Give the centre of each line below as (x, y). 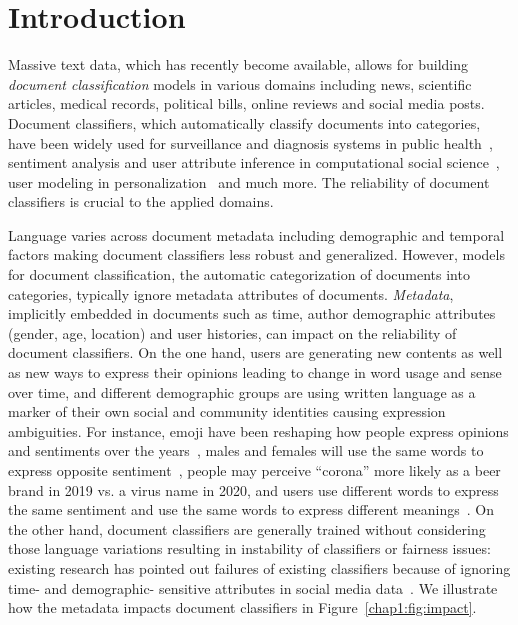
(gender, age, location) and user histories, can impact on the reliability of (232, 332)
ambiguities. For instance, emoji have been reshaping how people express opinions (258, 430)
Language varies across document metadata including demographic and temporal (256, 234)
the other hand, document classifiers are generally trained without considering (247, 528)
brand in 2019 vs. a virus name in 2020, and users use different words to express (253, 489)
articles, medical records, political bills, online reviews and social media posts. (246, 103)
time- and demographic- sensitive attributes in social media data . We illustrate (253, 587)
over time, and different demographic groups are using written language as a (242, 391)
